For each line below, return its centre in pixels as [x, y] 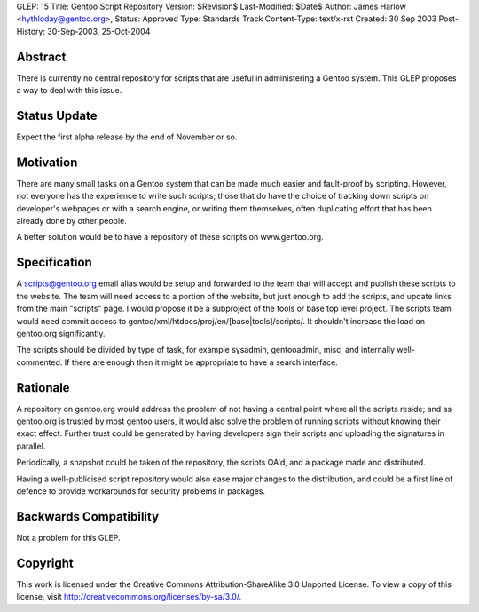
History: [31, 31]
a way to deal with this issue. [69, 91]
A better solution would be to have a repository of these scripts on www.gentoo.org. [170, 237]
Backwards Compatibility [88, 517]
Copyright [45, 563]
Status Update [57, 115]
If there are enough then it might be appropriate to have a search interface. [201, 362]
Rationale [43, 388]
